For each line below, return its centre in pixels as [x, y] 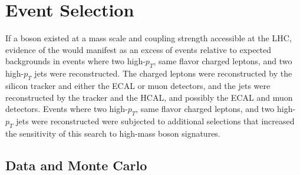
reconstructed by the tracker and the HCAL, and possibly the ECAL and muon [149, 97]
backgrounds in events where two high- [75, 61]
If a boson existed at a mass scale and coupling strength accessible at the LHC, [149, 38]
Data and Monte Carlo [76, 165]
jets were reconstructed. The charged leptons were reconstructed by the [163, 73]
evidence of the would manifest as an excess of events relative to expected [139, 49]
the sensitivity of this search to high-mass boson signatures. [113, 133]
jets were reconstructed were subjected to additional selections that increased [155, 120]
